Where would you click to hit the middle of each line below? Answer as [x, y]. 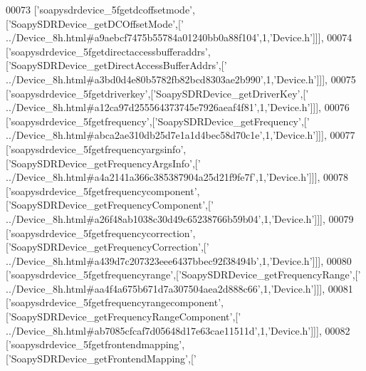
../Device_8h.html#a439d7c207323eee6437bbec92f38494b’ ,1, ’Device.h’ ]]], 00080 [179, 260]
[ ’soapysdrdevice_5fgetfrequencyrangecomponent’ [114, 302]
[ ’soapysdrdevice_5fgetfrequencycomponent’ [101, 190]
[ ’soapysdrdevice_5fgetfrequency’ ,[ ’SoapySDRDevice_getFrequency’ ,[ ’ [158, 121]
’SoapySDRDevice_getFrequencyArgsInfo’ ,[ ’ [104, 163]
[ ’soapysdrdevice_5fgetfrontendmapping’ [94, 344]
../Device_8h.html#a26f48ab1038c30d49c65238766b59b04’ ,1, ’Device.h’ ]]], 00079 [180, 218]
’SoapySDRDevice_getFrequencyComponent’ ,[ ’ [111, 205]
